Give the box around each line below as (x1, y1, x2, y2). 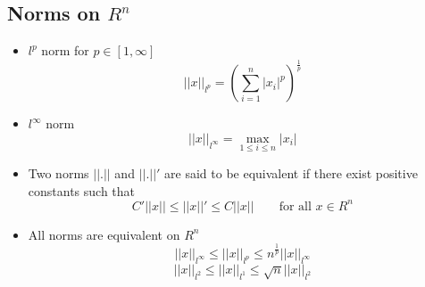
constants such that (28, 181, 136, 200)
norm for (41, 41, 89, 60)
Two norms (28, 163, 89, 182)
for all (279, 200, 312, 213)
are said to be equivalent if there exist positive (164, 163, 418, 182)
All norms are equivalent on (28, 225, 180, 243)
